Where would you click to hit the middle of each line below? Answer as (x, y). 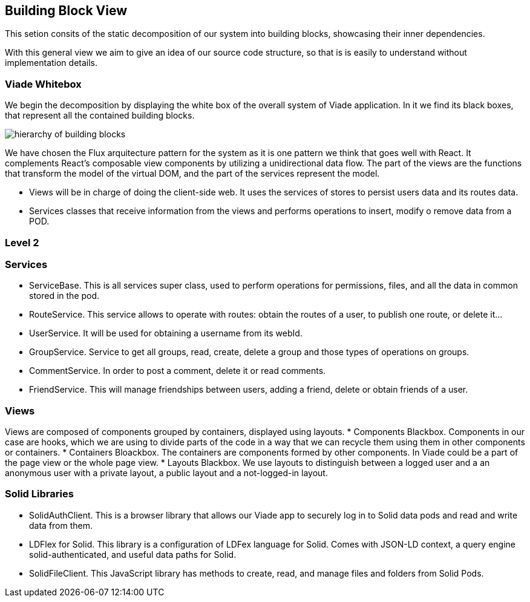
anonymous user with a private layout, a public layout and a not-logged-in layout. (166, 473)
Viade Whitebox (43, 84)
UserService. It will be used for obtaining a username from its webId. (166, 333)
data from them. (61, 525)
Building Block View (66, 11)
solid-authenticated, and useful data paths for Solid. (133, 554)
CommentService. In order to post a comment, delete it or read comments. (178, 371)
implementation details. (51, 63)
